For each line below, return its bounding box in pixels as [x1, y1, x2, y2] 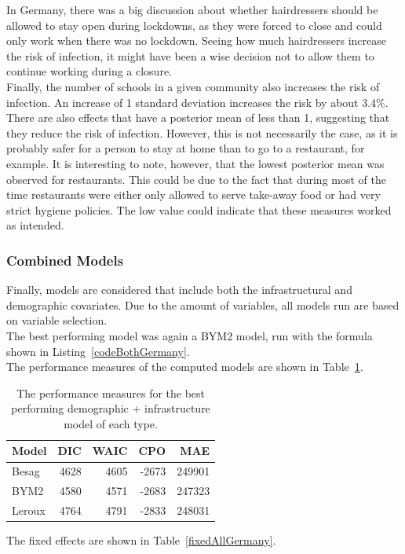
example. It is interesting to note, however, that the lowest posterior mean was [6, 155, 385, 171]
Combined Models [6, 250, 124, 270]
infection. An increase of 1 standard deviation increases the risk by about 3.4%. [6, 94, 389, 110]
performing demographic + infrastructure [11, 400, 210, 416]
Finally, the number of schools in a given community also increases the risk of [6, 78, 380, 94]
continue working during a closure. [6, 63, 172, 79]
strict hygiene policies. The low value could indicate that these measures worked [6, 201, 392, 218]
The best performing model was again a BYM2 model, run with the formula [6, 327, 373, 343]
